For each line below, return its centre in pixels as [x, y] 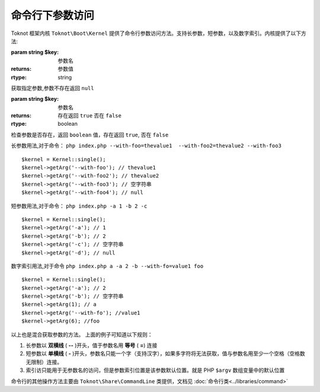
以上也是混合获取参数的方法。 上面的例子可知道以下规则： [82, 334]
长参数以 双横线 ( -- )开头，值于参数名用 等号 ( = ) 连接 [92, 345]
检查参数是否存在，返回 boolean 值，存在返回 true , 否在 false [90, 135]
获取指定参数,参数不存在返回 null [52, 88]
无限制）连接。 [44, 362]
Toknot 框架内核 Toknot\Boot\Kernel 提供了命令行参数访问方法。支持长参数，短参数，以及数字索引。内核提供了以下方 [159, 33]
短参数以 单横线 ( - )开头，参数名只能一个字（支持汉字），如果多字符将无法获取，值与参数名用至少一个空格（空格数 [165, 353]
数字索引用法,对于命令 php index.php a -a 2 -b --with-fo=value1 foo [107, 266]
